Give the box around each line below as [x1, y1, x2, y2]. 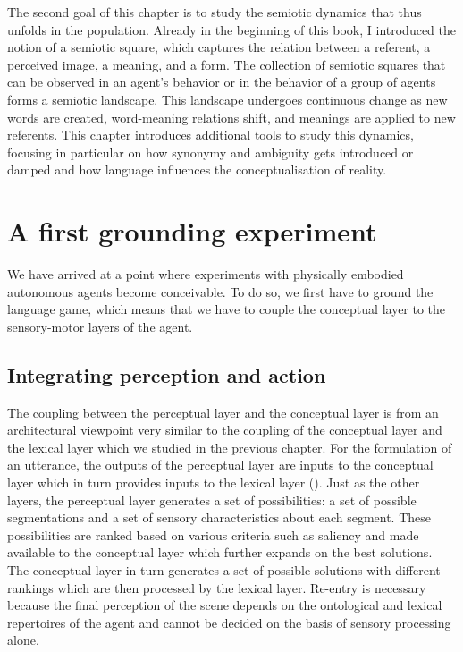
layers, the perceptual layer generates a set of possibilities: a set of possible [7, 490, 417, 509]
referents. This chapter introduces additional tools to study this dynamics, [7, 125, 414, 144]
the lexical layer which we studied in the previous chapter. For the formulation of [7, 437, 452, 456]
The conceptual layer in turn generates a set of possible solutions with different [7, 560, 441, 579]
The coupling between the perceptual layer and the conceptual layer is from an [7, 402, 439, 421]
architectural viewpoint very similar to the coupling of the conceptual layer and [7, 420, 442, 439]
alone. [7, 631, 39, 649]
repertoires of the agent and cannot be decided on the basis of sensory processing [7, 613, 451, 631]
